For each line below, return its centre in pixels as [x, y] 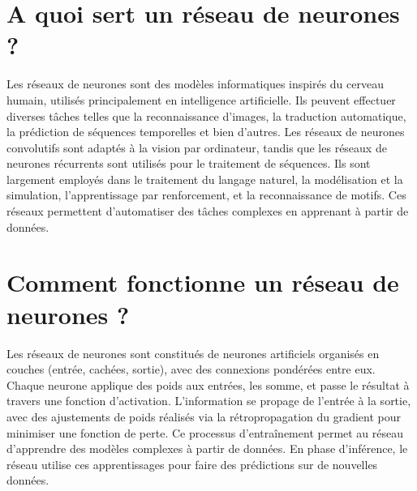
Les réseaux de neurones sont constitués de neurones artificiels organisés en [193, 353]
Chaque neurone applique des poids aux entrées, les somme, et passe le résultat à [208, 384]
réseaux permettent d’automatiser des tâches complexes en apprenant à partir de [208, 211]
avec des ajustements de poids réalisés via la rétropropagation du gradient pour [204, 416]
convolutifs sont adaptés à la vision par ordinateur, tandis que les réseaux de [197, 147]
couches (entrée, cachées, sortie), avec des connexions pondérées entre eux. [191, 369]
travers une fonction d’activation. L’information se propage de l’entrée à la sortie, [209, 401]
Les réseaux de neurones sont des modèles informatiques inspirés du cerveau [195, 84]
